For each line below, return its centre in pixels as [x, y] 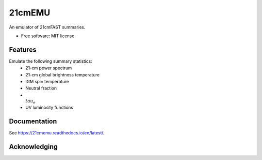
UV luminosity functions [49, 108]
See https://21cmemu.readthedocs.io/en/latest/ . [57, 133]
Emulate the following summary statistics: [50, 61]
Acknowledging [33, 147]
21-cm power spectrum [49, 68]
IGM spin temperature [47, 82]
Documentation [33, 121]
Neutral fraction [41, 88]
